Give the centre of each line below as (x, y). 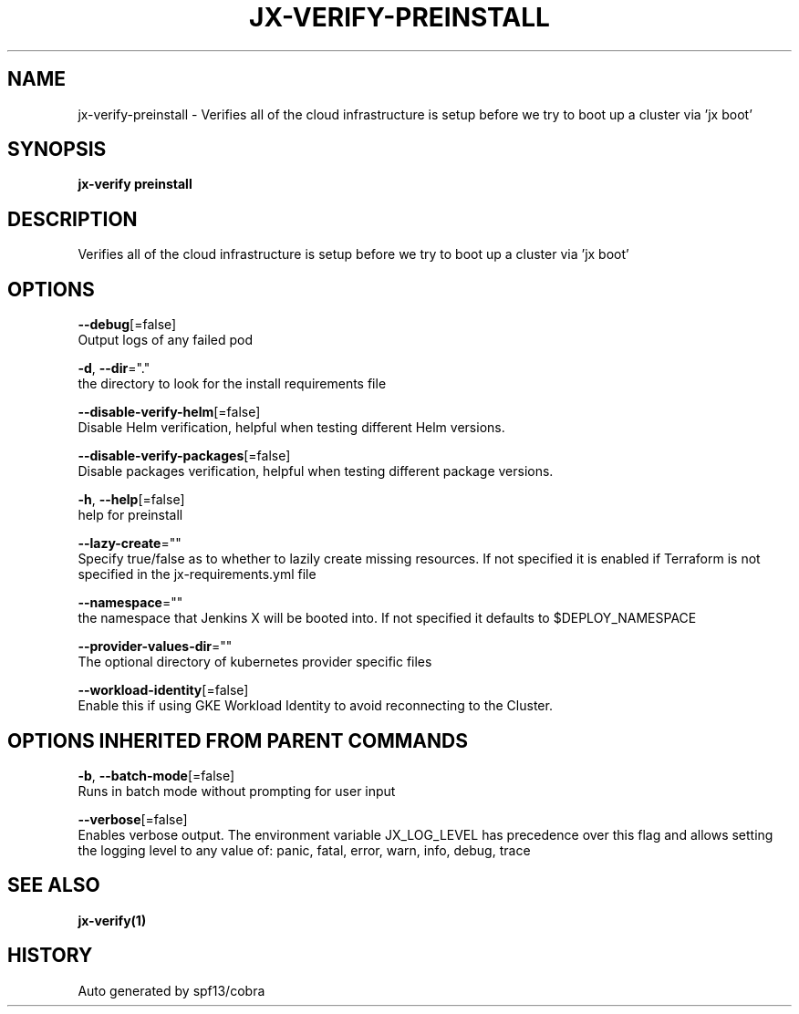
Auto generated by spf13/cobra (171, 990)
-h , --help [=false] (131, 500)
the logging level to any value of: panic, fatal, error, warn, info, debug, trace (304, 850)
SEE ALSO (54, 885)
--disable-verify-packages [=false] (184, 456)
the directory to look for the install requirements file (232, 384)
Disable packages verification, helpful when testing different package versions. (316, 471)
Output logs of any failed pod (166, 340)
